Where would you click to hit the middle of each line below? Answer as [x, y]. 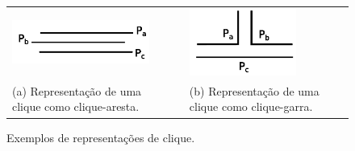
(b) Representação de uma [254, 90]
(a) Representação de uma [77, 90]
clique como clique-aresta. [76, 106]
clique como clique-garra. [251, 106]
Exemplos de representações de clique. [101, 137]
